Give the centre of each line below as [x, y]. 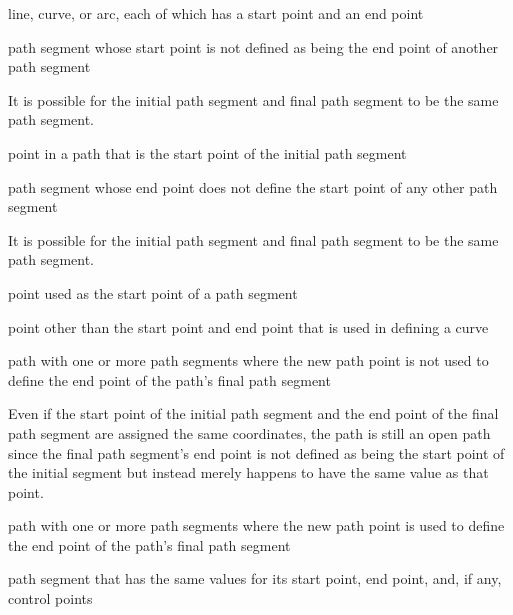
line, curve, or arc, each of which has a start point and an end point [216, 13]
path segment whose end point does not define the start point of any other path [253, 186]
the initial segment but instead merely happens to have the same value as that [248, 472]
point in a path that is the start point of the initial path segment [207, 152]
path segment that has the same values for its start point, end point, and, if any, [255, 578]
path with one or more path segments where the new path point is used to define [256, 525]
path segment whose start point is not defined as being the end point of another [253, 46]
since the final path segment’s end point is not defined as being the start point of [256, 452]
